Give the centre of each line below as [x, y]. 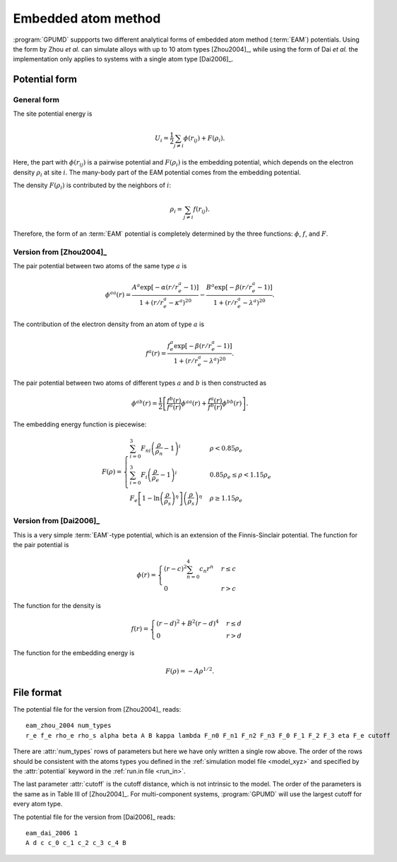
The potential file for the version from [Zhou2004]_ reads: [97, 710]
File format [37, 692]
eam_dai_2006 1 [52, 833]
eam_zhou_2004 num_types [69, 726]
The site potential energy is [53, 114]
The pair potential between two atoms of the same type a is [100, 266]
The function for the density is [57, 606]
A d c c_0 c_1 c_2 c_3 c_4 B [76, 843]
